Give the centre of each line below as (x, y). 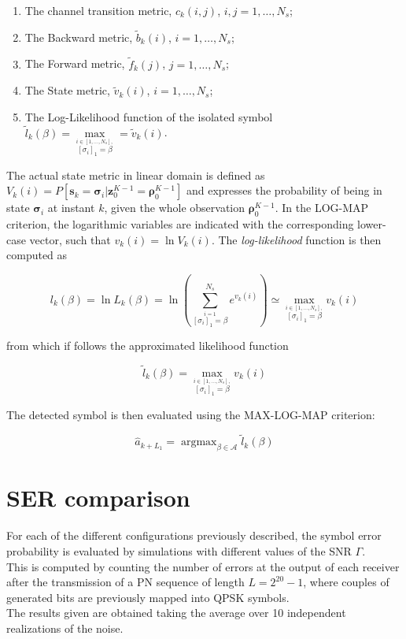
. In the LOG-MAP (322, 208)
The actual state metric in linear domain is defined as (136, 175)
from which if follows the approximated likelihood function (148, 345)
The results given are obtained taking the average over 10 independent (176, 613)
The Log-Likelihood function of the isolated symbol (149, 116)
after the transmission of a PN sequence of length (125, 582)
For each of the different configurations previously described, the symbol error (194, 535)
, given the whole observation (175, 208)
